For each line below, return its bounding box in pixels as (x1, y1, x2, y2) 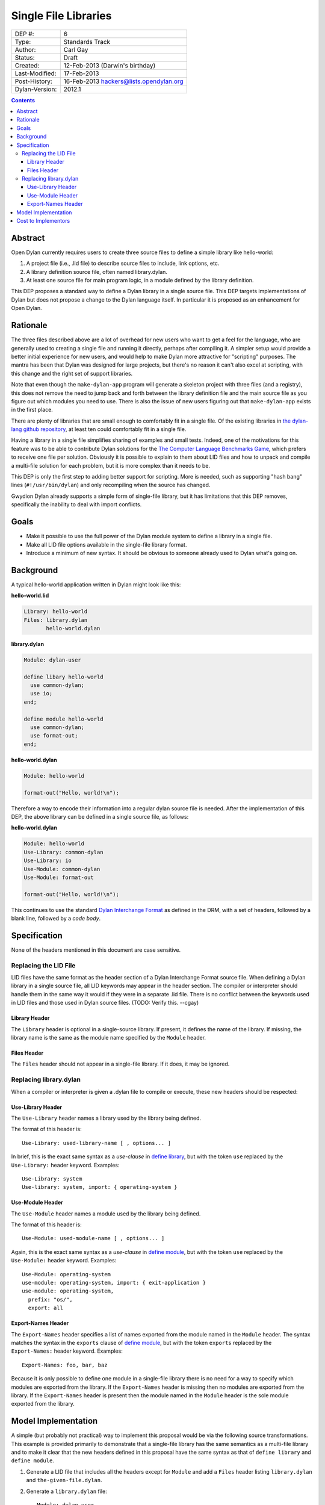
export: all (28, 1305, 63, 1312)
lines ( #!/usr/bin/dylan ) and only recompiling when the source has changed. (11, 482, 211, 489)
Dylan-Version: (14, 85, 57, 93)
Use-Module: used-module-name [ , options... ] (22, 1235, 165, 1242)
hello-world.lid (11, 592, 49, 599)
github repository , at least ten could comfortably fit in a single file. (23, 426, 187, 433)
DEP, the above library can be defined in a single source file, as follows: (11, 813, 189, 820)
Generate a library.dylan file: (26, 1488, 108, 1495)
